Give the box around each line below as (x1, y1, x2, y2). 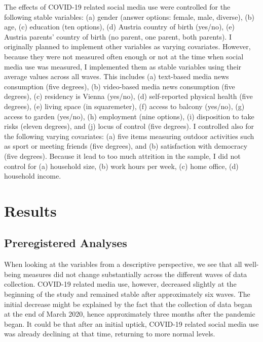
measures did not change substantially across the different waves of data (23, 268, 247, 279)
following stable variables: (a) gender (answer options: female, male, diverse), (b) (4, 11, 255, 22)
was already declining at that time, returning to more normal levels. (4, 328, 215, 339)
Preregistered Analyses (4, 235, 127, 251)
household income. (4, 170, 61, 181)
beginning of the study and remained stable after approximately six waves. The (4, 289, 250, 299)
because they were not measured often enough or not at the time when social (4, 51, 244, 61)
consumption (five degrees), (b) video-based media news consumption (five (4, 81, 235, 91)
